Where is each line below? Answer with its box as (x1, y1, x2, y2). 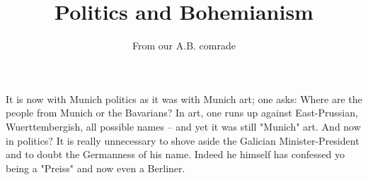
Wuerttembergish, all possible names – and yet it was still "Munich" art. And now (6, 119, 361, 133)
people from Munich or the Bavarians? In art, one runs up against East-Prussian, (6, 105, 358, 120)
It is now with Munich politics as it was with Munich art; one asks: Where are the (6, 91, 362, 106)
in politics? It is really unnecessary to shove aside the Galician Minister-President (6, 133, 360, 148)
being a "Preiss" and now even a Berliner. (6, 160, 185, 175)
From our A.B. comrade (132, 38, 236, 53)
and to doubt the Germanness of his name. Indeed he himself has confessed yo (6, 147, 345, 162)
